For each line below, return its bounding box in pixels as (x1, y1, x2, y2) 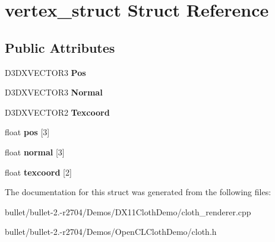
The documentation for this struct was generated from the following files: (5, 186, 271, 198)
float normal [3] (5, 145, 65, 158)
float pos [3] (5, 126, 50, 138)
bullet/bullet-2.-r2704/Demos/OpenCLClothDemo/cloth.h (5, 225, 217, 238)
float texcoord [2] (5, 165, 72, 178)
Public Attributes (5, 38, 115, 56)
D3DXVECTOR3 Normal (5, 86, 103, 98)
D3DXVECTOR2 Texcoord (5, 106, 110, 118)
